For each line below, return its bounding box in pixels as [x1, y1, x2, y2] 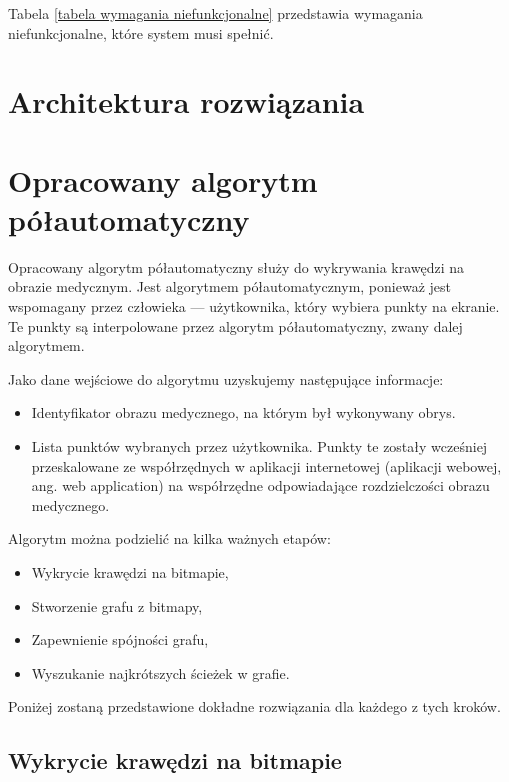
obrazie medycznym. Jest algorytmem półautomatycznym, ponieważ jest [8, 276, 451, 297]
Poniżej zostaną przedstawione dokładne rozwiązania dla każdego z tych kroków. [8, 696, 501, 717]
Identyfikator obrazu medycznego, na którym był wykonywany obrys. [31, 402, 456, 423]
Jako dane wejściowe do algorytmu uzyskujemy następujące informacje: [8, 368, 444, 389]
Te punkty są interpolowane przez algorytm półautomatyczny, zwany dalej [8, 315, 463, 336]
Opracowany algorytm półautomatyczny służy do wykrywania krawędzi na [8, 256, 465, 277]
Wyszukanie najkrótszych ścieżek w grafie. [31, 662, 290, 683]
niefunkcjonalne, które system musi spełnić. [8, 22, 274, 43]
